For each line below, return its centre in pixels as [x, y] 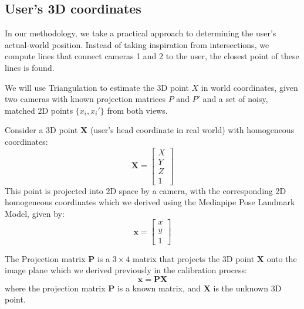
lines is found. [30, 67]
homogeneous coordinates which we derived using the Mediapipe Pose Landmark [150, 202]
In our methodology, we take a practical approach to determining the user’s [141, 33]
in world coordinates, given [249, 87]
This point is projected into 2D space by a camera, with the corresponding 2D [146, 190]
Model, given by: [35, 213]
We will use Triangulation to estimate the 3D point [97, 87]
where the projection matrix [55, 288]
